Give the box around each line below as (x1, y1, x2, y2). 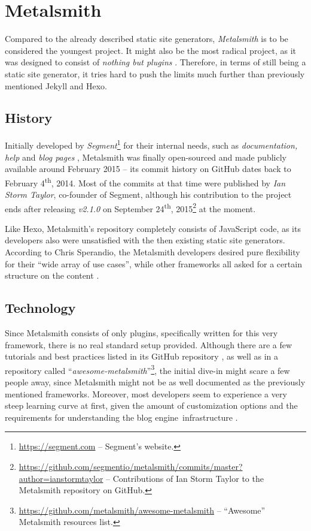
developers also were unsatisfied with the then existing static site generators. (5, 234, 285, 246)
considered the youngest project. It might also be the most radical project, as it (5, 44, 297, 56)
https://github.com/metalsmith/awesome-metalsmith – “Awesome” (19, 503, 266, 516)
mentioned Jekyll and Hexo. (5, 79, 107, 92)
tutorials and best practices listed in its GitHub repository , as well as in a (5, 350, 279, 363)
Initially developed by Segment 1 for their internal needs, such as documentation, (5, 137, 298, 151)
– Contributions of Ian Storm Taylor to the (106, 472, 264, 484)
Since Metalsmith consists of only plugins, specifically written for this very (5, 327, 278, 339)
